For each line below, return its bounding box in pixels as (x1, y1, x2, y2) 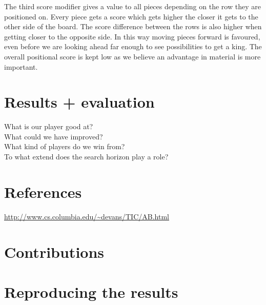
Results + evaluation (4, 91, 155, 112)
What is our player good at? (4, 121, 93, 132)
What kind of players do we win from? (4, 141, 125, 152)
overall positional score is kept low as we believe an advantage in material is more (4, 51, 261, 62)
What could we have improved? (4, 131, 103, 141)
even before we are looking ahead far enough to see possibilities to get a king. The (4, 41, 262, 52)
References (4, 181, 82, 202)
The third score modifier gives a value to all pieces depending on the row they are (4, 1, 261, 11)
